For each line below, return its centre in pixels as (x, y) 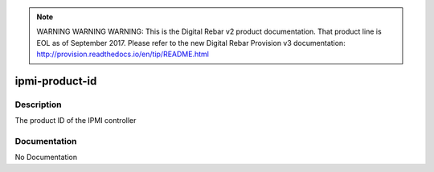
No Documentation (46, 158)
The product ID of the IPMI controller (76, 121)
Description (38, 104)
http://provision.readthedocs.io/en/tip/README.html (123, 54)
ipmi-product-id (56, 81)
